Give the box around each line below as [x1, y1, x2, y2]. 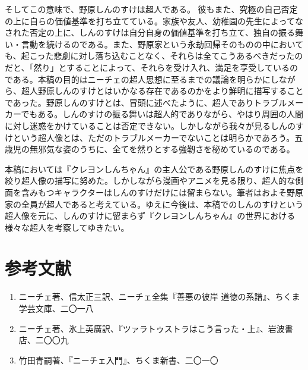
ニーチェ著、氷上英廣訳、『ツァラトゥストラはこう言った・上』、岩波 [18, 322, 285, 334]
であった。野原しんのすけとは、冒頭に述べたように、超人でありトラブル [5, 96, 287, 108]
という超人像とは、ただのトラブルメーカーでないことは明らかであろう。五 [12, 131, 303, 143]
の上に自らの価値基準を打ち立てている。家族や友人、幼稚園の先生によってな [5, 14, 303, 27]
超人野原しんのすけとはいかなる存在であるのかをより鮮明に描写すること [21, 84, 304, 97]
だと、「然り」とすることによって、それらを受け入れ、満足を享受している [5, 61, 290, 73]
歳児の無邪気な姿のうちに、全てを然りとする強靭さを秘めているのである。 [5, 143, 295, 155]
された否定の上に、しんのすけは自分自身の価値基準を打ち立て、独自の [5, 26, 278, 39]
